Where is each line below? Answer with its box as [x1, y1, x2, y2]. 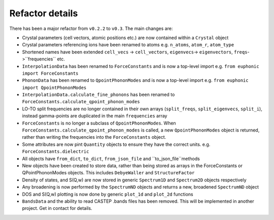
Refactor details [9, 8, 78, 19]
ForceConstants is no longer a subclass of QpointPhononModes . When [22, 120, 176, 126]
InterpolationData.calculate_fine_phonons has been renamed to [22, 91, 175, 98]
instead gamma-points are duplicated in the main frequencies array [22, 113, 167, 119]
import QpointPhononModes [22, 84, 87, 90]
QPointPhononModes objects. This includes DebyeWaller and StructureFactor [22, 170, 195, 176]
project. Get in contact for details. [22, 205, 92, 211]
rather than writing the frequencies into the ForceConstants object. [22, 134, 166, 140]
